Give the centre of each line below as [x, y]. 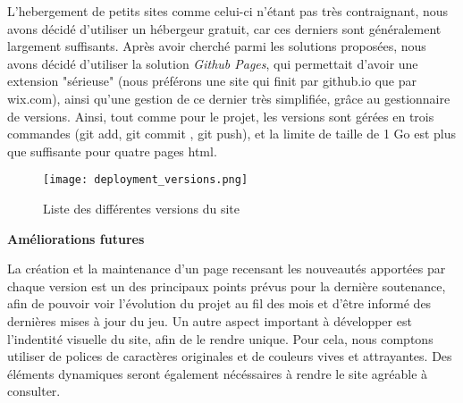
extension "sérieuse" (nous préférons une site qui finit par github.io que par [212, 81]
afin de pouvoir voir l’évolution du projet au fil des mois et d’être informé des [219, 303]
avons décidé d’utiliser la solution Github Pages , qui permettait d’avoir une [213, 63]
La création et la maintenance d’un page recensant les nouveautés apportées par [227, 269]
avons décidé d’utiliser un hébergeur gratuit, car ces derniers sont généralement [224, 28]
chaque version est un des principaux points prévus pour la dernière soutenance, [227, 285]
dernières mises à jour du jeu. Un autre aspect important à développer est [210, 320]
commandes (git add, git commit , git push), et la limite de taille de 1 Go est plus [232, 134]
